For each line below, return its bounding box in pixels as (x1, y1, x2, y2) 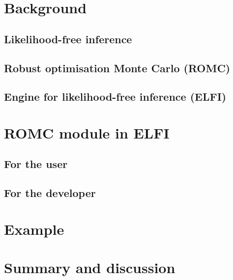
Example (4, 219, 64, 239)
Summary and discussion (4, 257, 175, 278)
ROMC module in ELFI (4, 122, 170, 142)
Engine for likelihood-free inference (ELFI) (4, 89, 227, 104)
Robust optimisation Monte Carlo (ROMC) (4, 60, 231, 75)
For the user (4, 156, 68, 171)
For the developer (4, 185, 96, 200)
